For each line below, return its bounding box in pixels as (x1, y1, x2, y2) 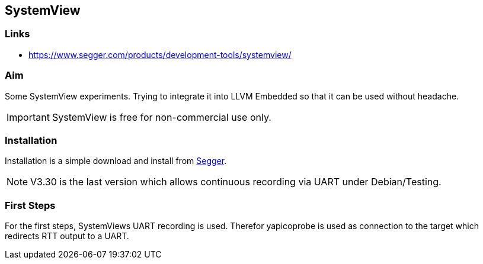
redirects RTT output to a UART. (5, 231, 129, 242)
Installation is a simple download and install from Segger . (5, 156, 227, 166)
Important (7, 111, 50, 123)
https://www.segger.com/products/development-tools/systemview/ (28, 49, 292, 60)
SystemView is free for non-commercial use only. (52, 111, 271, 123)
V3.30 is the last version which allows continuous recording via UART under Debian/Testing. (30, 176, 442, 188)
